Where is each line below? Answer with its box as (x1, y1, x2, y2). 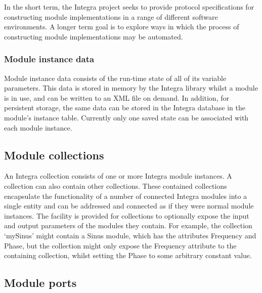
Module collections (4, 147, 104, 162)
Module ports (4, 275, 77, 290)
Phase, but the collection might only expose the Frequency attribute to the (4, 240, 237, 250)
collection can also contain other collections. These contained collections (4, 180, 227, 191)
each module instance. (4, 122, 72, 133)
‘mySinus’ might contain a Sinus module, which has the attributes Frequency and (4, 230, 256, 240)
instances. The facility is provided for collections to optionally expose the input (4, 210, 249, 221)
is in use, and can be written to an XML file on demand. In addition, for (4, 92, 229, 103)
